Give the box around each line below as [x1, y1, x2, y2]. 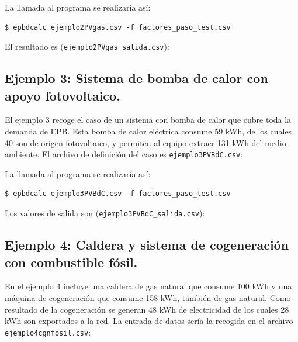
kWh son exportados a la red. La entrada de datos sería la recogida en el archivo [5, 315, 293, 327]
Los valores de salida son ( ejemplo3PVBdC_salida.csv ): [5, 207, 205, 219]
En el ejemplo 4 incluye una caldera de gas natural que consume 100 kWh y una [5, 280, 292, 292]
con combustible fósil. [5, 253, 138, 271]
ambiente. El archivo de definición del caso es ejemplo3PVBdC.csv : [5, 148, 243, 160]
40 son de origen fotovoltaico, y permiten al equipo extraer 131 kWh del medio [5, 136, 286, 148]
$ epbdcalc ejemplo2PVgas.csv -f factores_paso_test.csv [5, 23, 231, 32]
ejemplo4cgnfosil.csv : [5, 326, 91, 338]
